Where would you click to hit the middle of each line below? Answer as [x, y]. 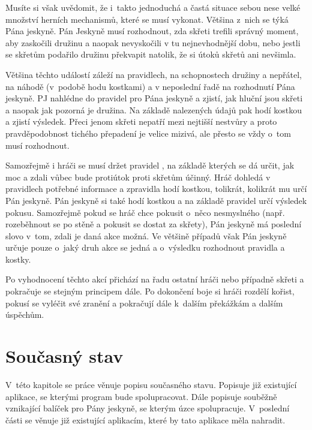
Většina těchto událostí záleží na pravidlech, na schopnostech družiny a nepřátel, [154, 74]
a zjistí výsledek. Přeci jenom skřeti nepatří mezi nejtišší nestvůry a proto [141, 121]
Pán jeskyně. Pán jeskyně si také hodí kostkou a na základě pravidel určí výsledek [156, 200]
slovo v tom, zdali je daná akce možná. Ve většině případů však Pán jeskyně [146, 235]
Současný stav [64, 356]
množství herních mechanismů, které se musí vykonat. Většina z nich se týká [147, 19]
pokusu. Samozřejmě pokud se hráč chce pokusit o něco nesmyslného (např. [145, 212]
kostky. [18, 259]
